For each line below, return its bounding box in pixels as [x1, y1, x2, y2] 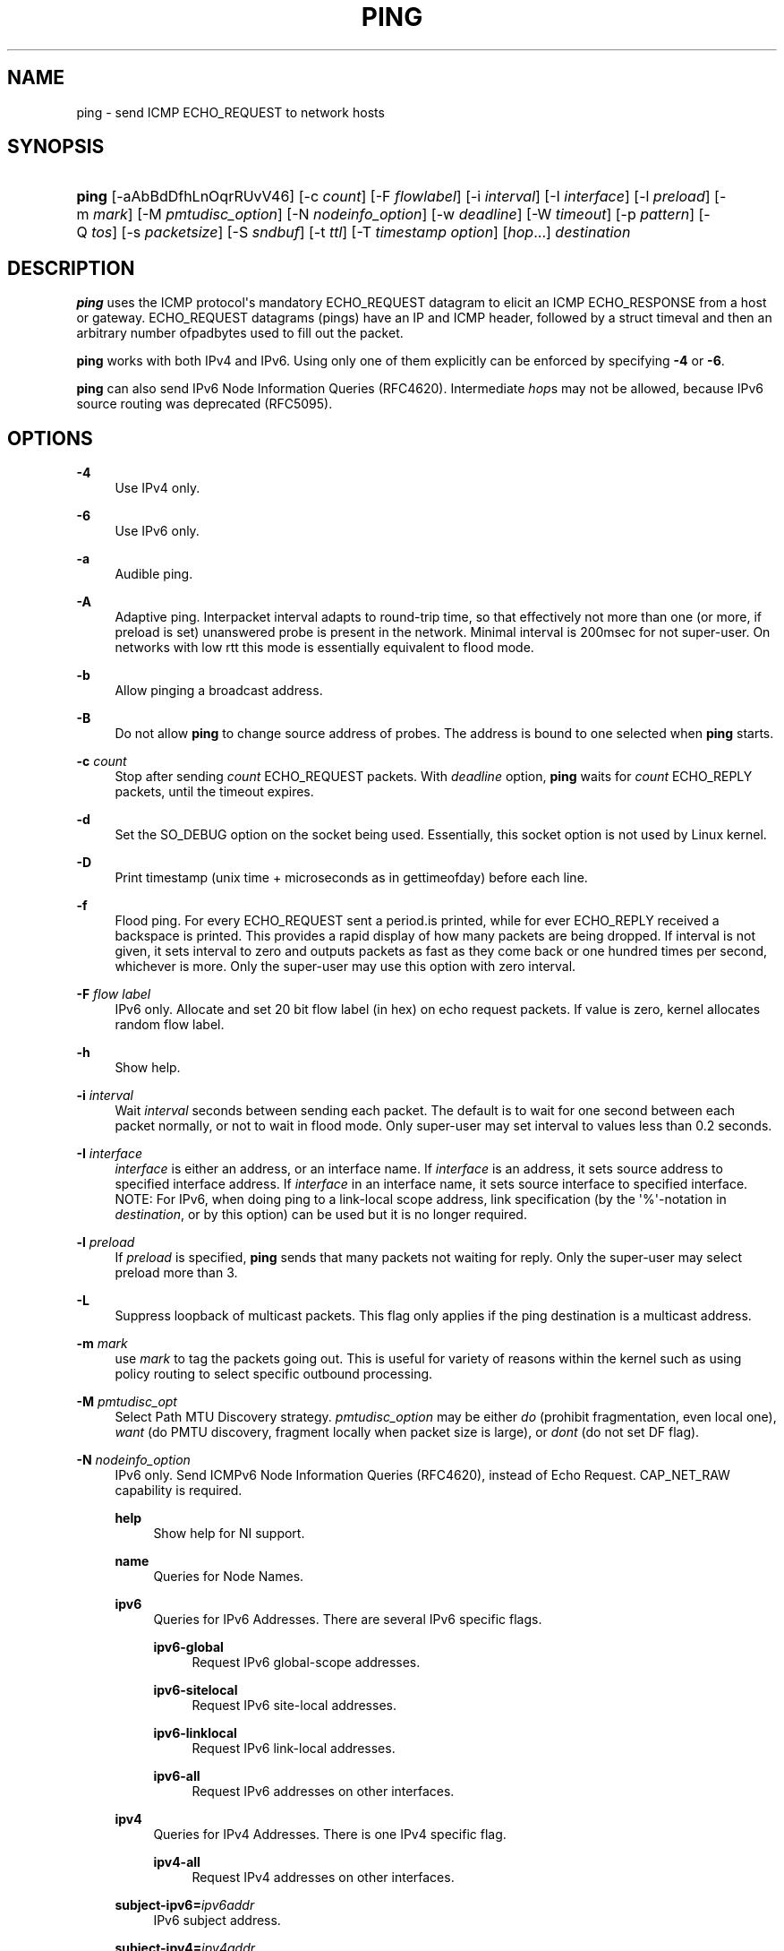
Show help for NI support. [153, 1526, 305, 1542]
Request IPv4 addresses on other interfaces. [192, 1869, 455, 1886]
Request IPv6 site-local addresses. [192, 1697, 396, 1714]
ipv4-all [153, 1854, 200, 1870]
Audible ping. [115, 566, 193, 582]
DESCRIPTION [7, 256, 135, 279]
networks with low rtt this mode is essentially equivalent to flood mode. [115, 640, 534, 656]
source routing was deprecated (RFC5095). [76, 396, 333, 412]
